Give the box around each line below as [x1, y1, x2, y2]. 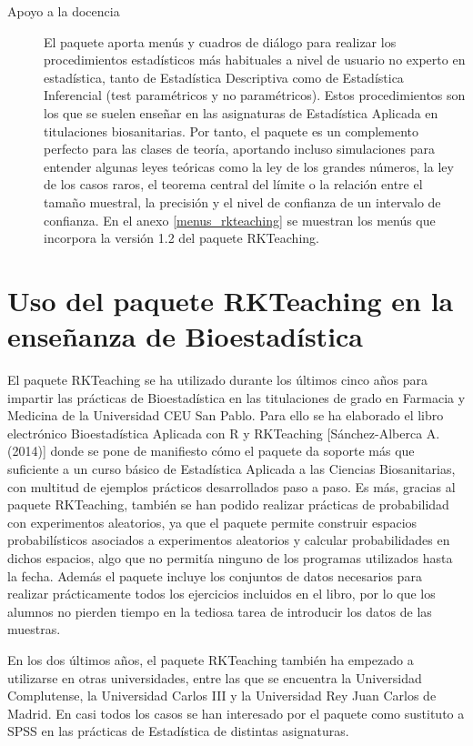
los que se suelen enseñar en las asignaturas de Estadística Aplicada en [44, 103, 438, 122]
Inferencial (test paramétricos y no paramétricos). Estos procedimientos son [44, 86, 466, 105]
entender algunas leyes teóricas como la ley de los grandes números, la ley [44, 156, 454, 176]
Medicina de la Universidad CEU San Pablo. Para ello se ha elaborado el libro [7, 406, 444, 425]
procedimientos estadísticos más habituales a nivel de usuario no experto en [44, 50, 466, 69]
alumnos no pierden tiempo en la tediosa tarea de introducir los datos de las [7, 601, 432, 620]
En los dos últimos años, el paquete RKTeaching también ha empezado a [7, 650, 414, 669]
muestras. [7, 620, 61, 639]
